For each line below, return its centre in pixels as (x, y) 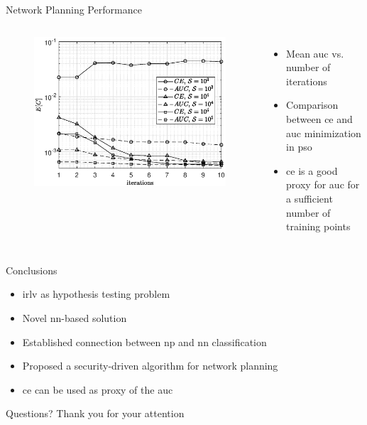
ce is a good (312, 170)
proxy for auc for (323, 184)
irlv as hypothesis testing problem (96, 294)
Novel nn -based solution (75, 317)
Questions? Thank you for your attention (95, 413)
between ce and (319, 118)
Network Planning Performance (74, 9)
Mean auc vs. (315, 53)
